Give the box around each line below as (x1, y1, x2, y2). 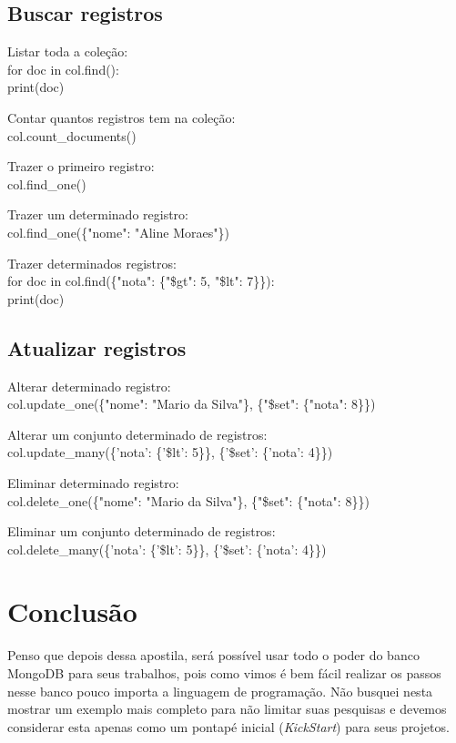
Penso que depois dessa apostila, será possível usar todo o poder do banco (7, 646, 420, 665)
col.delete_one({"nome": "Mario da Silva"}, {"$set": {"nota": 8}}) (7, 491, 370, 510)
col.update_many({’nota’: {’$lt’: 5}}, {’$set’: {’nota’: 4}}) (7, 443, 333, 462)
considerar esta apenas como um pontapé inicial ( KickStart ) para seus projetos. (7, 717, 450, 736)
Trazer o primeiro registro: (7, 157, 155, 176)
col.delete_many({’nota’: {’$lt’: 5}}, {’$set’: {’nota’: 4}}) (7, 539, 327, 558)
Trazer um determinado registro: (7, 205, 188, 224)
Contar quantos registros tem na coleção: (7, 107, 236, 127)
